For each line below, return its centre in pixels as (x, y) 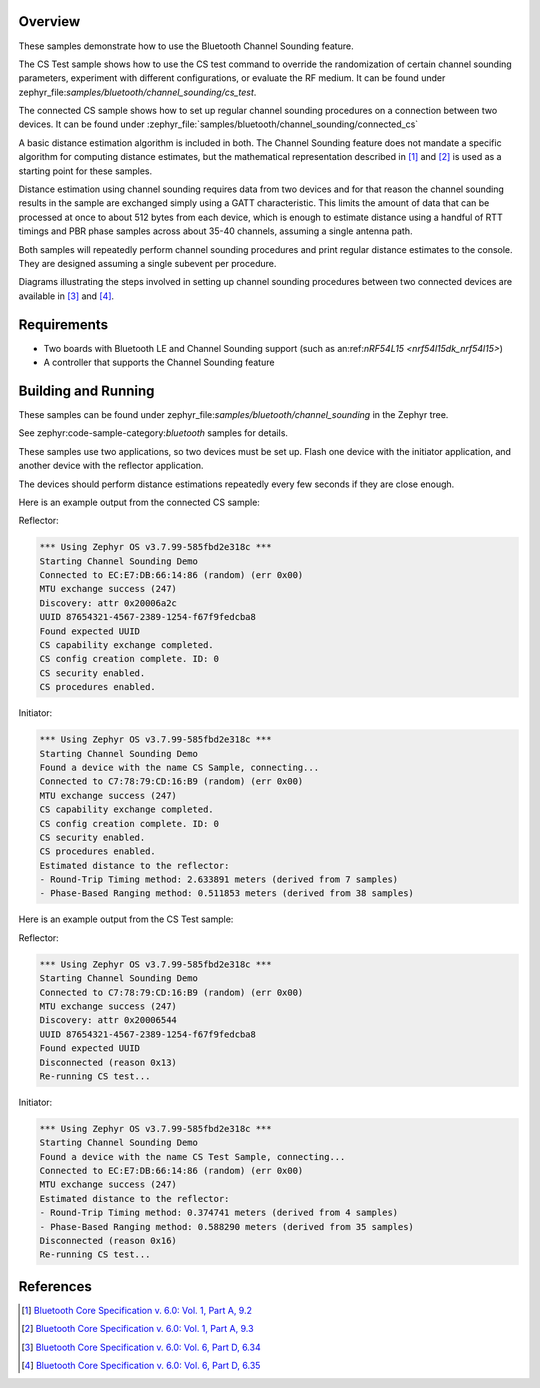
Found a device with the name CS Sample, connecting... (179, 767)
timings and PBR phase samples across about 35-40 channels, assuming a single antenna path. (215, 231)
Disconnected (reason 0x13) (108, 1062)
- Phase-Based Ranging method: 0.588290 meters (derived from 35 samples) (227, 1226)
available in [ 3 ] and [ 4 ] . (66, 296)
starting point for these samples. (85, 171)
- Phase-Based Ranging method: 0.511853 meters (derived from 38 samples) (227, 893)
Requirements (63, 324)
